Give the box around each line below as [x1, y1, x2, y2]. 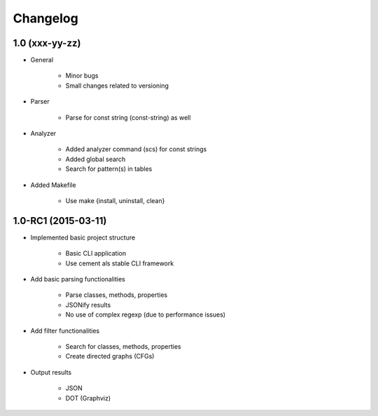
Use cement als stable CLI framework [65, 259, 174, 268]
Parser [30, 97, 50, 106]
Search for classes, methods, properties [65, 342, 181, 350]
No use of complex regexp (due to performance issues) [65, 310, 226, 319]
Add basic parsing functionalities [30, 275, 125, 284]
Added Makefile [30, 181, 76, 189]
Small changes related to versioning [65, 81, 169, 90]
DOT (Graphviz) [65, 394, 111, 402]
